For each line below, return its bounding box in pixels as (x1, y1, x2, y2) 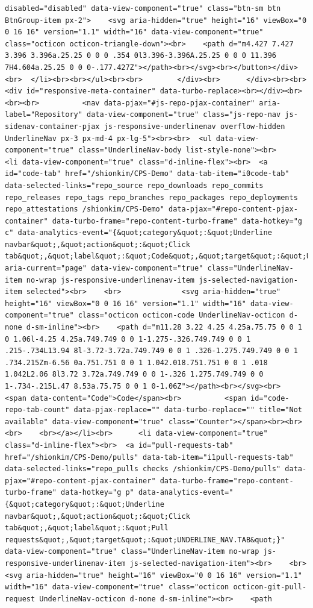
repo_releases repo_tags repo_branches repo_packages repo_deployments (5, 193, 298, 202)
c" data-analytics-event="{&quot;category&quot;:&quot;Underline (5, 228, 272, 237)
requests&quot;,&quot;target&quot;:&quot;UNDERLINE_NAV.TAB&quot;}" (5, 535, 285, 544)
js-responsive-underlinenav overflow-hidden (104, 122, 285, 131)
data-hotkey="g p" (61, 488, 134, 497)
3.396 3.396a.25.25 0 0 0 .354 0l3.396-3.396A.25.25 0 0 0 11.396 (5, 51, 277, 60)
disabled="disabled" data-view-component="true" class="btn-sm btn (5, 4, 281, 13)
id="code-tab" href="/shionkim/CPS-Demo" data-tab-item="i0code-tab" (5, 169, 290, 178)
